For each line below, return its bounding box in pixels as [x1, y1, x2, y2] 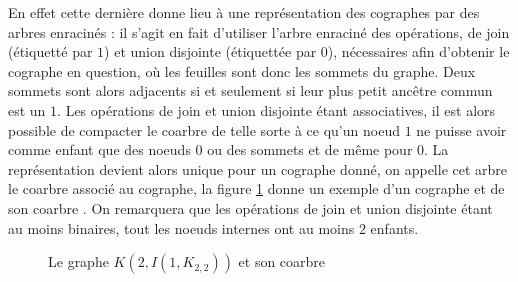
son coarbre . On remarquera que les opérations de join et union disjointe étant [8, 197, 493, 218]
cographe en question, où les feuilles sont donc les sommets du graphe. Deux [8, 60, 476, 81]
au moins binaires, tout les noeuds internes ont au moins [8, 217, 355, 238]
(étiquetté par [8, 41, 93, 62]
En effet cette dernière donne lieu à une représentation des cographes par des [8, 2, 480, 22]
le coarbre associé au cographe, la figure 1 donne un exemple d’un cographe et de [8, 178, 505, 199]
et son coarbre [238, 251, 326, 272]
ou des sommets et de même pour [207, 139, 413, 160]
